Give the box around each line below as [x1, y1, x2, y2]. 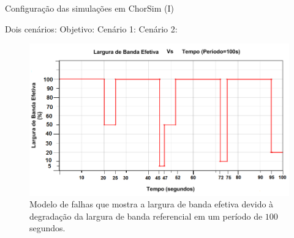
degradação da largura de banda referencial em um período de [29, 209, 263, 222]
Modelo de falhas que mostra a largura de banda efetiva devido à [29, 198, 274, 210]
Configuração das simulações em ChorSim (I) [5, 2, 175, 14]
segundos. [29, 221, 66, 234]
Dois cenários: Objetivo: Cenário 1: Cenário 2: [5, 22, 178, 35]
